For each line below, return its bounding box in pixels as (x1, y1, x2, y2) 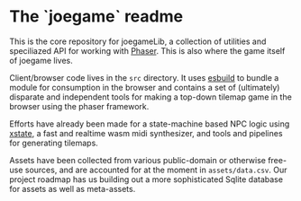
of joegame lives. (9, 55, 74, 66)
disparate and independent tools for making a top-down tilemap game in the (9, 92, 293, 102)
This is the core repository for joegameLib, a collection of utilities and (9, 36, 267, 47)
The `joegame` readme (9, 6, 183, 27)
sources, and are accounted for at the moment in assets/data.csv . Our (24, 164, 287, 175)
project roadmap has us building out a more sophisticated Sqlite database (9, 173, 284, 185)
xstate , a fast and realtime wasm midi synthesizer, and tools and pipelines (9, 127, 283, 138)
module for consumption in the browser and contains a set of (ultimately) (9, 82, 280, 92)
